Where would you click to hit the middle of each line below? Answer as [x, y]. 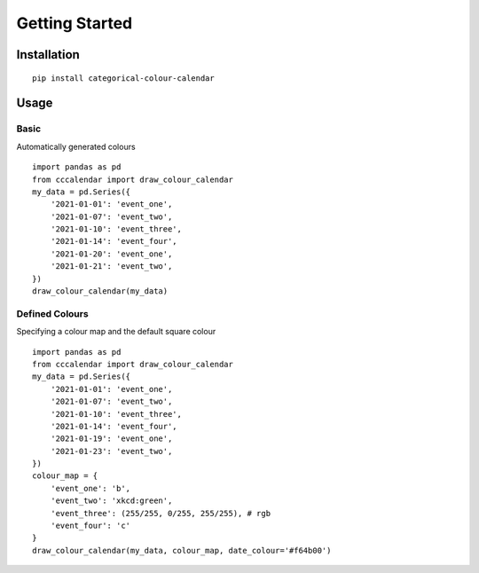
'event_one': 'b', [90, 488]
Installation [48, 55]
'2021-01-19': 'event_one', [111, 439]
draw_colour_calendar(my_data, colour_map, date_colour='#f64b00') [182, 550]
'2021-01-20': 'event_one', [111, 254]
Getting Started [75, 23]
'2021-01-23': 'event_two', [111, 451]
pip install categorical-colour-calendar [123, 78]
